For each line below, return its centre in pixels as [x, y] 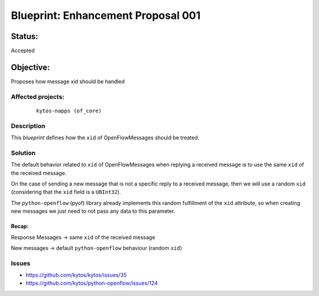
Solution [23, 152]
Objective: [30, 67]
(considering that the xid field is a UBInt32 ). [66, 192]
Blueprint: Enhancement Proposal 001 [106, 15]
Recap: [20, 226]
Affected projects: [38, 96]
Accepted [23, 51]
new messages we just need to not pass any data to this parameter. [93, 211]
